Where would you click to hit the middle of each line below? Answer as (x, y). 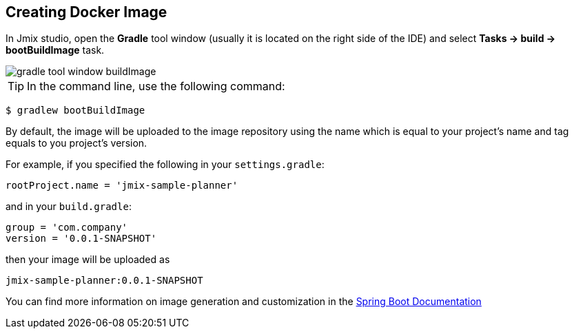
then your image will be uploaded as (88, 260)
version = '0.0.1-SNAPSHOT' (81, 239)
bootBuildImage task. (55, 50)
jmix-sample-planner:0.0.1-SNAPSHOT (104, 281)
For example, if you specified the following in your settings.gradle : (165, 165)
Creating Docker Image (86, 12)
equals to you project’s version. (76, 143)
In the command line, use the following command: (156, 86)
